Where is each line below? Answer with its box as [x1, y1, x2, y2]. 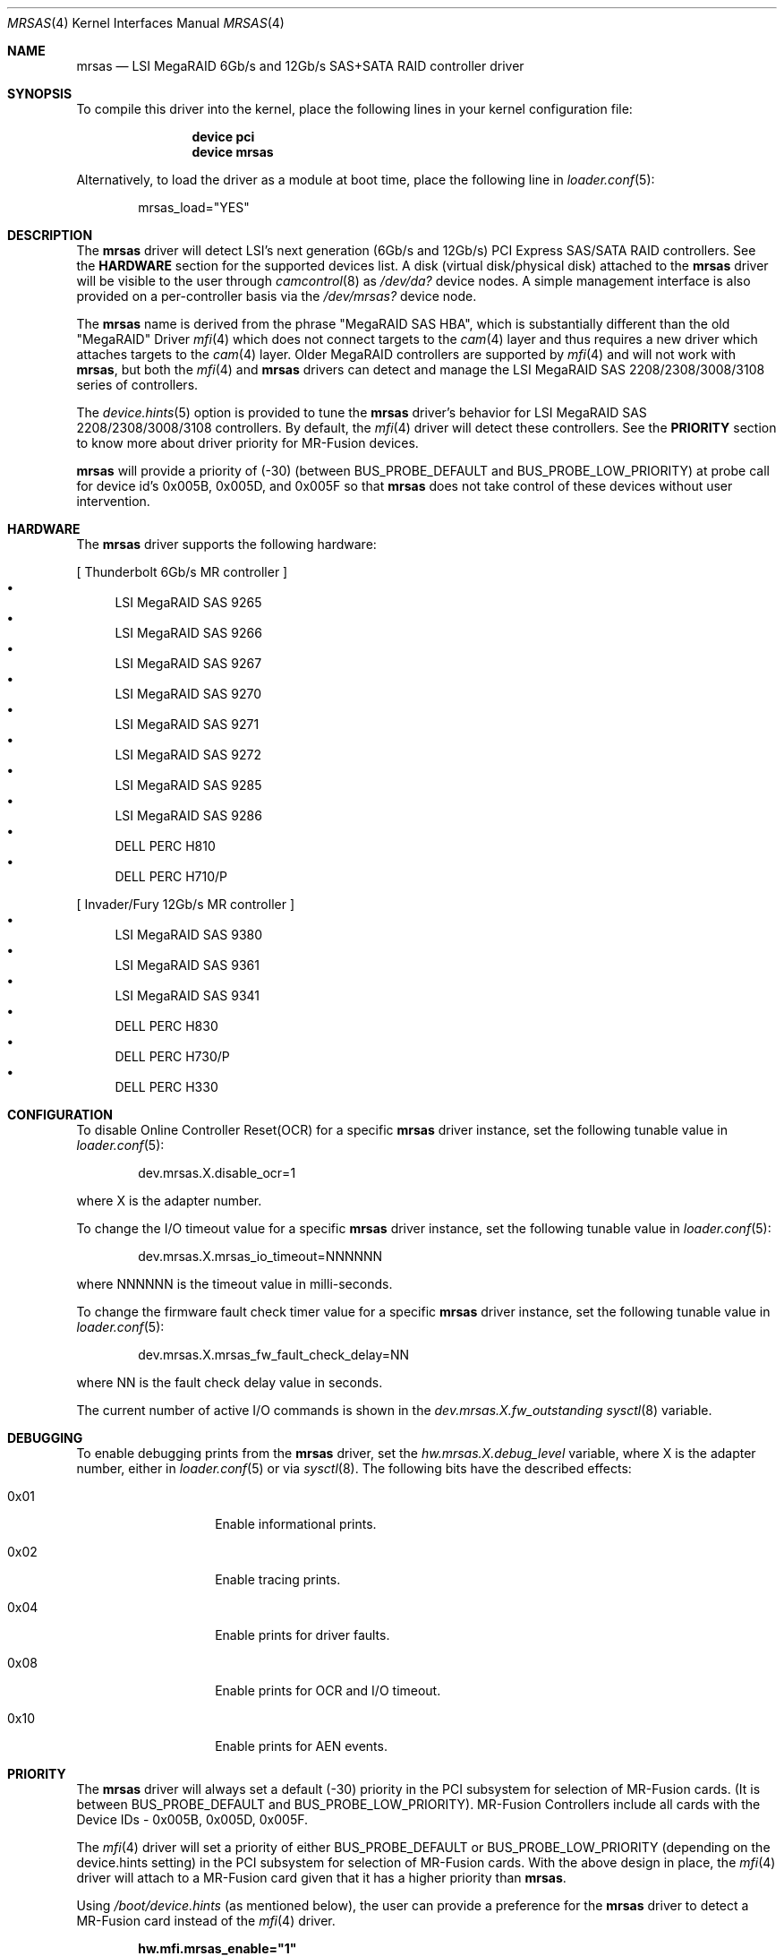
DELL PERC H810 [115, 838, 216, 854]
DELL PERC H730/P [115, 1049, 230, 1064]
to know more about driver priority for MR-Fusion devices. [76, 435, 419, 450]
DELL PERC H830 [115, 1018, 218, 1034]
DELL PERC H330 [115, 1079, 218, 1094]
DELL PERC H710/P [115, 869, 228, 884]
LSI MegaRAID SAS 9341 [115, 988, 260, 1003]
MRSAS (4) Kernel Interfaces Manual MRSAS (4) [7, 15, 285, 30]
